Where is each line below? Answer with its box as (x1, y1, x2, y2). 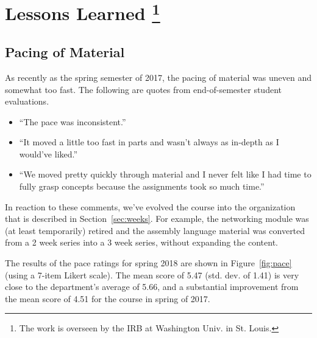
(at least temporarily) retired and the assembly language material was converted (5, 224, 305, 236)
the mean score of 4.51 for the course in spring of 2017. (5, 292, 210, 305)
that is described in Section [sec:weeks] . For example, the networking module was (5, 212, 309, 225)
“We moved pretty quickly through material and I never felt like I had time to (19, 168, 312, 181)
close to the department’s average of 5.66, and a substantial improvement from (5, 280, 299, 293)
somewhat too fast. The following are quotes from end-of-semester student (5, 83, 282, 95)
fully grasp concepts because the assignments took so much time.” (19, 180, 265, 193)
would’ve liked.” (19, 147, 78, 160)
